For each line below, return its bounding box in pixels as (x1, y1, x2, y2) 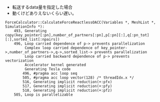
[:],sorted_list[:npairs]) (5, 37, 60, 42)
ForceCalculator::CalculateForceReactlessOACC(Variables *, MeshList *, (5, 20, 156, 25)
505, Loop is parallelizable (14, 92, 73, 97)
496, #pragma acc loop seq (22, 71, 78, 76)
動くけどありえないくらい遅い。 (12, 10, 77, 16)
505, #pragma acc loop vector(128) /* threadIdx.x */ (22, 75, 134, 80)
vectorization (5, 58, 34, 63)
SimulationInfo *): (5, 24, 45, 29)
